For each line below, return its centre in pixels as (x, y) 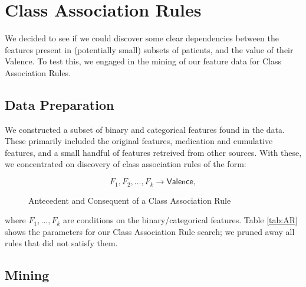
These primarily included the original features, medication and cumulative (139, 141)
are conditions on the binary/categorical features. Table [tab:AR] (180, 220)
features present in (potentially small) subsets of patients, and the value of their (149, 49)
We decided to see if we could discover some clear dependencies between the (142, 38)
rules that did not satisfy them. (61, 243)
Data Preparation (60, 104)
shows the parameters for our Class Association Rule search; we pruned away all (150, 231)
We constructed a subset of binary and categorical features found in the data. (145, 129)
